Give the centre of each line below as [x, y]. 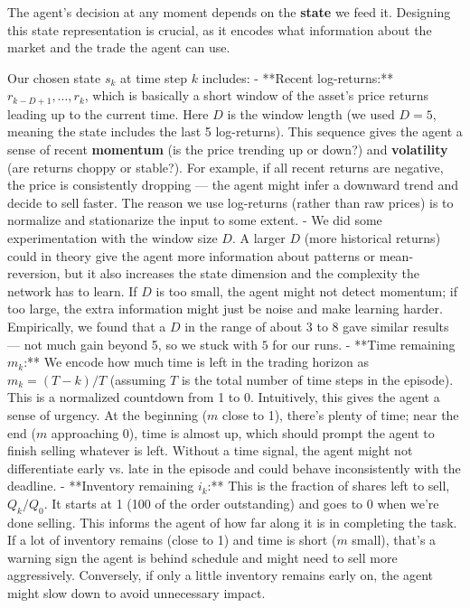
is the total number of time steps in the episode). [317, 379]
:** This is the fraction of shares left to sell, [329, 486]
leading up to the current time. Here [108, 113]
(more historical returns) [372, 237]
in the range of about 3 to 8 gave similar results [317, 326]
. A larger [258, 237]
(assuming [138, 379]
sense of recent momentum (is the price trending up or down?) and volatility [228, 150]
